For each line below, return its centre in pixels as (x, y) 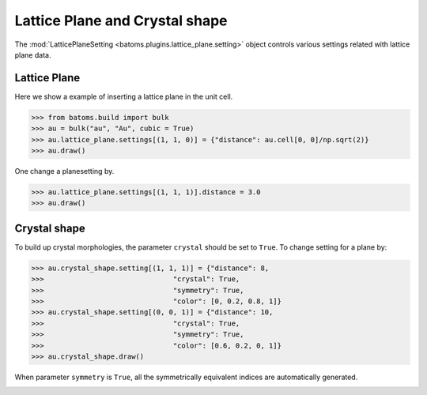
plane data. (33, 55)
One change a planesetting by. (64, 171)
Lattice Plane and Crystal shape (121, 21)
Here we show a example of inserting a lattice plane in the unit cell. (124, 96)
